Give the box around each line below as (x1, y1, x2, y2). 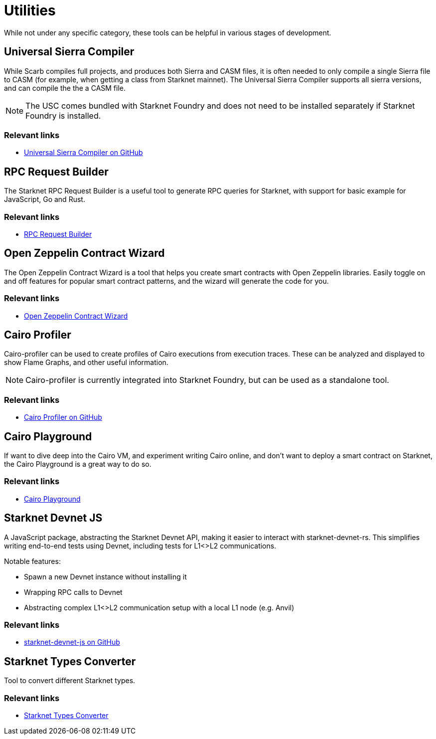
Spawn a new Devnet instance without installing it (24, 572, 187, 581)
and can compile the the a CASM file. (4, 83, 126, 92)
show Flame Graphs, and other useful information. (4, 358, 168, 367)
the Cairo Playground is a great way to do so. (4, 459, 151, 468)
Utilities (4, 2, 56, 19)
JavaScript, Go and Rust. (4, 195, 85, 204)
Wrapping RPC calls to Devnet (24, 587, 123, 596)
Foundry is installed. (25, 110, 101, 121)
